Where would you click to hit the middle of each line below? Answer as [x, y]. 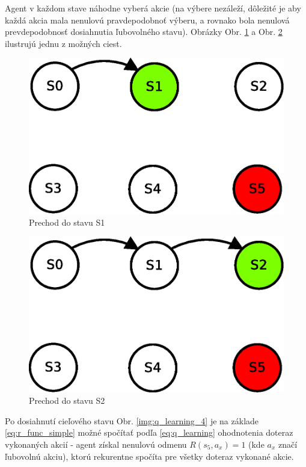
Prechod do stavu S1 [67, 222]
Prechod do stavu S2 [67, 401]
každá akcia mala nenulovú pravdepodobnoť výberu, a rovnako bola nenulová [147, 20]
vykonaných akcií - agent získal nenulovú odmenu [96, 444]
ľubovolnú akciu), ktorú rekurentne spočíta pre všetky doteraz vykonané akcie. [149, 456]
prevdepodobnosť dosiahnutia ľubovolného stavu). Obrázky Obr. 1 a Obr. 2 [144, 32]
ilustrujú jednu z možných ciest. [63, 43]
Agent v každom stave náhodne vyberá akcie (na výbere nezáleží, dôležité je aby [153, 8]
